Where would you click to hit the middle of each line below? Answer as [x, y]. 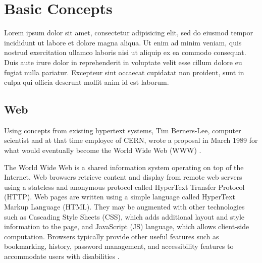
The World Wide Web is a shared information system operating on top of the [124, 167]
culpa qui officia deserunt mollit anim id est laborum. [87, 82]
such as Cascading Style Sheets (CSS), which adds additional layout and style [124, 216]
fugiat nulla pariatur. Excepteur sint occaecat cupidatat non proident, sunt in [124, 72]
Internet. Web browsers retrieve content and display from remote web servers [123, 177]
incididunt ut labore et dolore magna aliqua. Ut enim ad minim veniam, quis [123, 42]
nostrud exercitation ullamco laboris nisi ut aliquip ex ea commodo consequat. [125, 52]
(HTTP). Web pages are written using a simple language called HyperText [120, 197]
